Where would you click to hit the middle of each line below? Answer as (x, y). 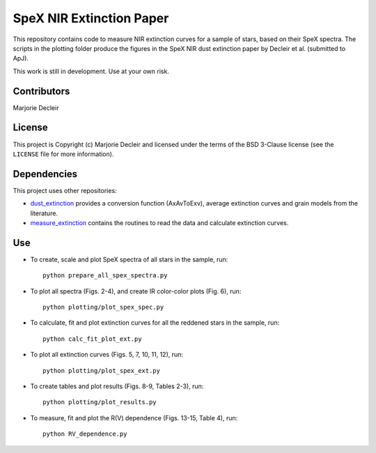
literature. (44, 213)
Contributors (41, 91)
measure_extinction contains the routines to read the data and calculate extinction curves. (159, 223)
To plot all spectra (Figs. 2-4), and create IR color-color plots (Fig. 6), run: (136, 291)
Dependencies (45, 174)
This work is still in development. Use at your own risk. (91, 71)
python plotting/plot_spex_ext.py (101, 370)
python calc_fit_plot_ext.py (92, 339)
